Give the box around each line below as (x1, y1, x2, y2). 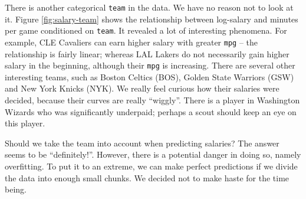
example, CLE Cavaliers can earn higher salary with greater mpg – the (5, 35, 258, 48)
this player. (5, 117, 45, 129)
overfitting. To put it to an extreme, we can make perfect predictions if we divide (5, 159, 298, 172)
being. (5, 183, 27, 195)
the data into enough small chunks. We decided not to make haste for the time (5, 171, 289, 184)
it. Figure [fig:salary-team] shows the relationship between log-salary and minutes (5, 12, 298, 25)
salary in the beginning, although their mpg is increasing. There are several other (5, 59, 295, 71)
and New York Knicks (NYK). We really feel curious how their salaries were (5, 82, 279, 94)
